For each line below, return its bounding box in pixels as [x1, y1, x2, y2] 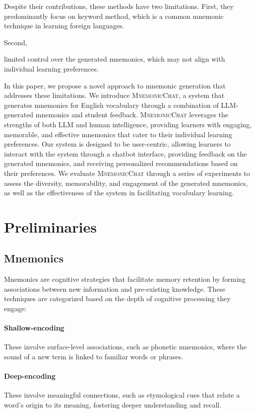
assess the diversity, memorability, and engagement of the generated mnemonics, [4, 177, 248, 188]
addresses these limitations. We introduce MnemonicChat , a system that [4, 90, 225, 100]
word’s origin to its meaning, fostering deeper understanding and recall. [4, 400, 222, 410]
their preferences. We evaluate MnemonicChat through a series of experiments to [4, 167, 250, 178]
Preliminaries [4, 216, 97, 237]
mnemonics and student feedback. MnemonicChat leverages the [35, 109, 229, 120]
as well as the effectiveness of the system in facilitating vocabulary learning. [4, 187, 234, 198]
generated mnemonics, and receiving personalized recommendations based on [4, 158, 238, 168]
